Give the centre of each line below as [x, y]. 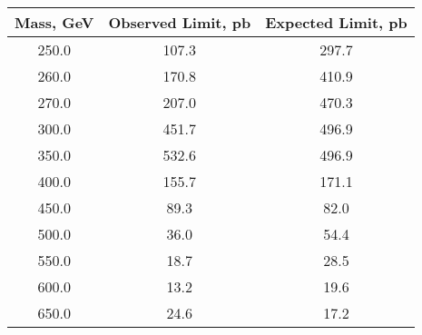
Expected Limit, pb [336, 22]
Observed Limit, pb [180, 22]
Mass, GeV [54, 22]
